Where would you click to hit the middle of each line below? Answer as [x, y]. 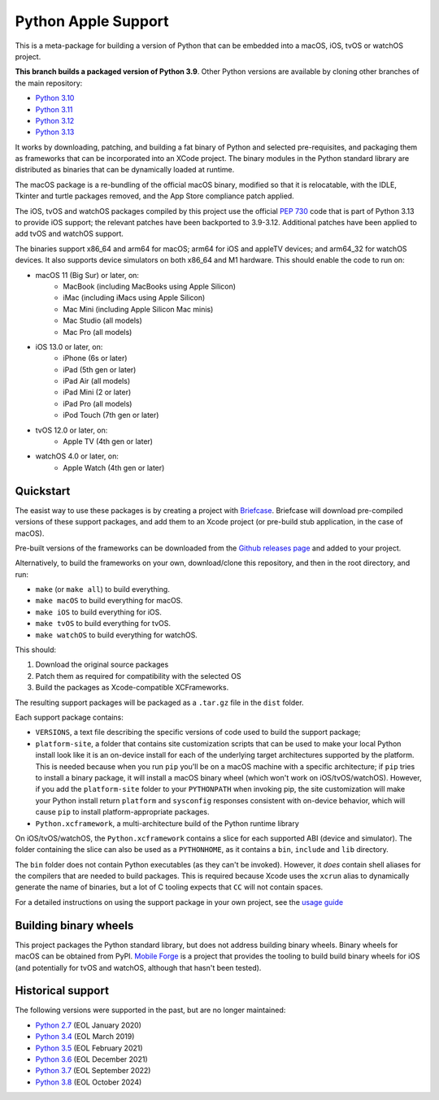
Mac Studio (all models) [102, 320]
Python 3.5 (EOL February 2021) [89, 1048]
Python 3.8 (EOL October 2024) [89, 1082]
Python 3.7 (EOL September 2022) [93, 1071]
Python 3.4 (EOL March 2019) [85, 1037]
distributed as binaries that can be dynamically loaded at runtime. [125, 170]
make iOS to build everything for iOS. [99, 612]
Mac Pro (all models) [98, 332]
